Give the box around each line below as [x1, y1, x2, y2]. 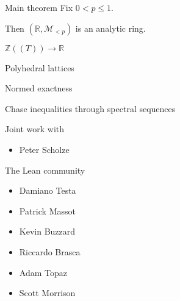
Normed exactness [5, 82, 73, 94]
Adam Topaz [19, 266, 67, 278]
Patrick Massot [19, 204, 76, 217]
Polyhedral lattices [5, 61, 74, 74]
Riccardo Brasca [19, 245, 81, 258]
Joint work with [5, 122, 65, 135]
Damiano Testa [19, 184, 76, 197]
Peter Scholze [19, 143, 70, 155]
